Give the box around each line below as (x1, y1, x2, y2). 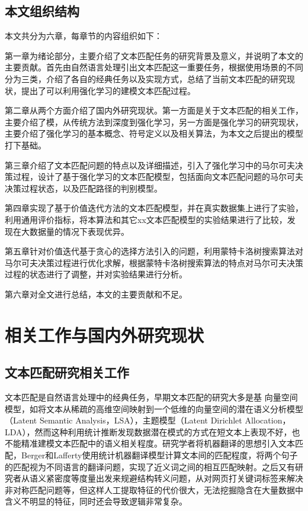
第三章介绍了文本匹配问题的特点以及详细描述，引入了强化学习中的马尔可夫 (5, 159, 295, 171)
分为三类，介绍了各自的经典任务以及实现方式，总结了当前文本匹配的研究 (5, 72, 287, 85)
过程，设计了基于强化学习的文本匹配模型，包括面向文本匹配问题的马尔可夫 (12, 170, 303, 183)
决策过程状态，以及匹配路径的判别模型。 (5, 182, 162, 194)
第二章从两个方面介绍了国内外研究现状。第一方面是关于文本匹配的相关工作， (5, 104, 303, 117)
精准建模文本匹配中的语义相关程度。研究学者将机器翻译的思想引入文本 (21, 437, 295, 449)
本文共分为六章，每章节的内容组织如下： (5, 30, 162, 42)
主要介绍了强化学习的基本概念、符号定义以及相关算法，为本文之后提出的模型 (5, 127, 303, 140)
